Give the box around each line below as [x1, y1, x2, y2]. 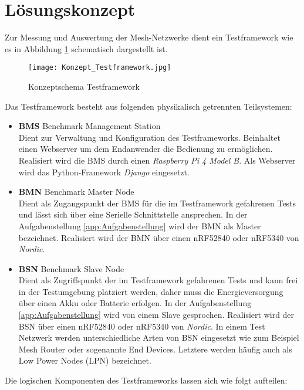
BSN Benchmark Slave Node [18, 262, 124, 274]
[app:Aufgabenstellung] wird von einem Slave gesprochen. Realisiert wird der [18, 308, 295, 321]
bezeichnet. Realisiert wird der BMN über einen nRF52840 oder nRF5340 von [18, 231, 299, 243]
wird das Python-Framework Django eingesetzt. [18, 165, 190, 178]
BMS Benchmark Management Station [18, 120, 161, 132]
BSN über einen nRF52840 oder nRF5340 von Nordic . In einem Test [18, 320, 265, 332]
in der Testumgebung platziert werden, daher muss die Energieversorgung [18, 285, 283, 297]
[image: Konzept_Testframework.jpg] [28, 63, 171, 72]
